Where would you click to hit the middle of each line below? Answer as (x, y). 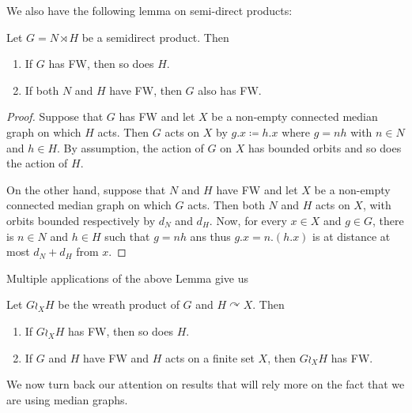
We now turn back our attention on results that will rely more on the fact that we (206, 384)
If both (42, 90)
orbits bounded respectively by (81, 220)
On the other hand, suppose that (86, 189)
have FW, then (146, 90)
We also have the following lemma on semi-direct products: (149, 10)
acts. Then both (226, 205)
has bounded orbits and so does (325, 147)
